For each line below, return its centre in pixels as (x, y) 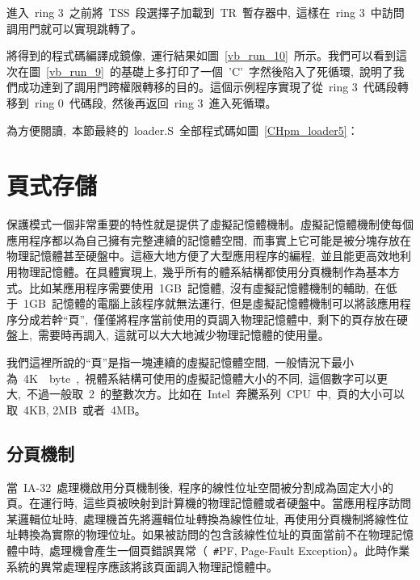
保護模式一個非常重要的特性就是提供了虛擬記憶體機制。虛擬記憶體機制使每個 (210, 224)
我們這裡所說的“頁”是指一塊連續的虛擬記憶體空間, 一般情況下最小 (181, 362)
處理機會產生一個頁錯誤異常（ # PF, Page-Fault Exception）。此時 (218, 550)
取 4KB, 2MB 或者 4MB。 (76, 409)
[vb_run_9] (76, 71)
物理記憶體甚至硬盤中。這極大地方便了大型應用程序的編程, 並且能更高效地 (203, 256)
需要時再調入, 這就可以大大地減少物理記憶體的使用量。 (183, 335)
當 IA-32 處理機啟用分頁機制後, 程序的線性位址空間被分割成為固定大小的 (200, 487)
